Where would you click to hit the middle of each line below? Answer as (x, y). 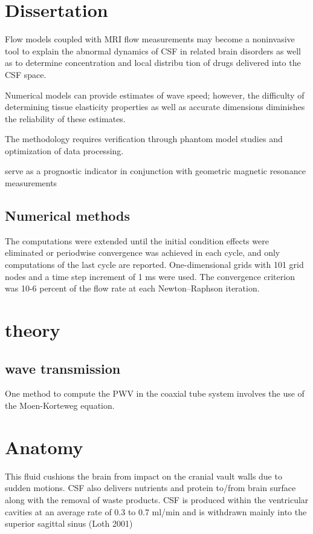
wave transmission (63, 368)
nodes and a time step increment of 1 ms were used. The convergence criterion (150, 276)
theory (33, 330)
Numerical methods (68, 216)
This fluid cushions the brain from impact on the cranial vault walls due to (144, 476)
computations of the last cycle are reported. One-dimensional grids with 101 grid (154, 265)
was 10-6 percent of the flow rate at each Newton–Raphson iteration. (132, 288)
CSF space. (26, 74)
